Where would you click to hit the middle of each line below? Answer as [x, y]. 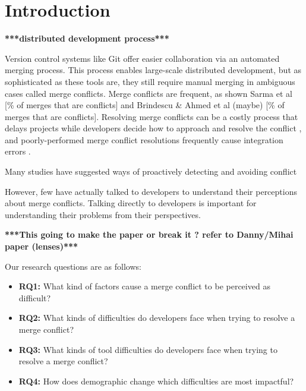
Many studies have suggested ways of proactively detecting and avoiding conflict [151, 171]
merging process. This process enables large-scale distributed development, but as [153, 70]
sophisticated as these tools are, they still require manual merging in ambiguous [150, 81]
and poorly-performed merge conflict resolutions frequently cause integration [144, 139]
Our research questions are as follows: [73, 266]
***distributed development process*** [87, 38]
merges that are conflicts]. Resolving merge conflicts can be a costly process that [152, 116]
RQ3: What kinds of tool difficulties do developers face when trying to [148, 349]
